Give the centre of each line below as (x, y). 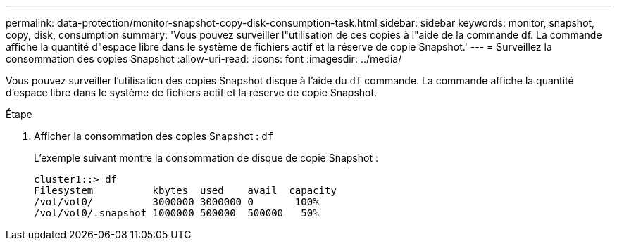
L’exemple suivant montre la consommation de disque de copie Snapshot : (206, 158)
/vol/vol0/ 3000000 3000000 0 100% (176, 202)
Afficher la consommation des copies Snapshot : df (154, 136)
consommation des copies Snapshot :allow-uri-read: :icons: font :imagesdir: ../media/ (204, 59)
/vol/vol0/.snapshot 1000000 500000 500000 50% (176, 213)
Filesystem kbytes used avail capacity (185, 190)
